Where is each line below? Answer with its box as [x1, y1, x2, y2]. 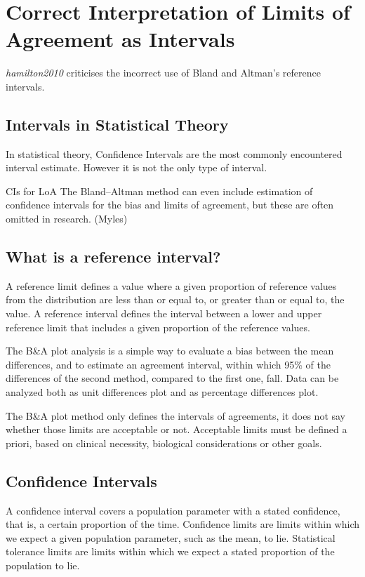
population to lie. [6, 557, 80, 572]
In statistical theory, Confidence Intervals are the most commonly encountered [6, 146, 343, 161]
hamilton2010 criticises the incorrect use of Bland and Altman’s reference [6, 65, 321, 80]
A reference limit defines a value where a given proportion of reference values [6, 278, 337, 293]
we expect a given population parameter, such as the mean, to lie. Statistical [6, 530, 336, 545]
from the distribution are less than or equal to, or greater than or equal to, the [6, 292, 345, 307]
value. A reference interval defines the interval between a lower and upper [6, 306, 322, 321]
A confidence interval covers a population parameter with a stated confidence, [6, 503, 340, 517]
